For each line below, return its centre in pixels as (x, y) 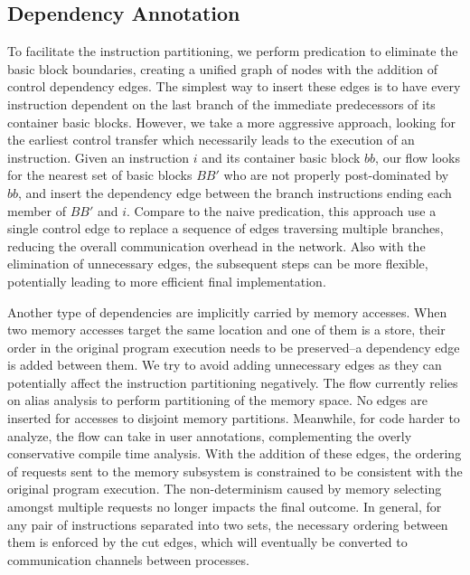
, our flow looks (418, 157)
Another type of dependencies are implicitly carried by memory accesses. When (227, 311)
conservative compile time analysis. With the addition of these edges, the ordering (235, 453)
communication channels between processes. (128, 559)
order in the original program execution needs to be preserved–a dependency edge (234, 347)
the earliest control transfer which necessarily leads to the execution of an (211, 140)
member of (37, 210)
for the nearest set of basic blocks (100, 175)
